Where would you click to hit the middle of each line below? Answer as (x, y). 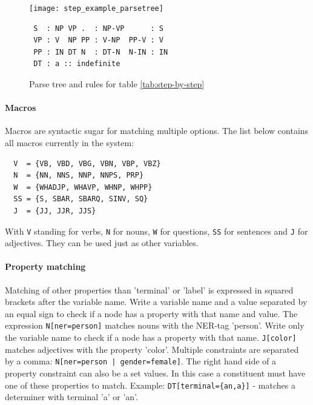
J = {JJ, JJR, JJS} (55, 211)
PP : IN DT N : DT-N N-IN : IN (101, 52)
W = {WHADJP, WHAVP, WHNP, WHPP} (83, 187)
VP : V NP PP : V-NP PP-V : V (98, 40)
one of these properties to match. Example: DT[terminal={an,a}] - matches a (150, 385)
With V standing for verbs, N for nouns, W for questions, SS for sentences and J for (156, 231)
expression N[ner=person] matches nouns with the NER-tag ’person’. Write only (155, 325)
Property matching (45, 266)
